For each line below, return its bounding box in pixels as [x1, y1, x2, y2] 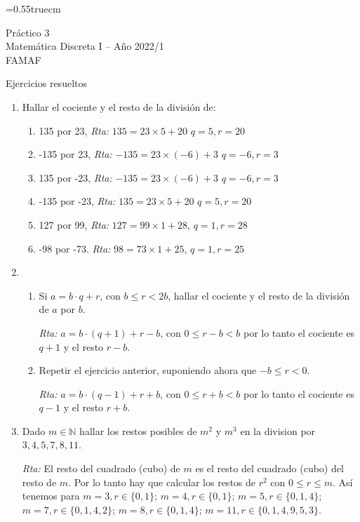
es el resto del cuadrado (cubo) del [195, 461, 344, 476]
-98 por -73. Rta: [39, 241, 111, 255]
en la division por [240, 423, 316, 438]
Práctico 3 [6, 25, 50, 39]
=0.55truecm [6, 1, 61, 15]
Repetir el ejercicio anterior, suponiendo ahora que [39, 363, 257, 377]
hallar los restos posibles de [79, 423, 197, 438]
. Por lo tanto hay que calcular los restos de [68, 474, 256, 489]
